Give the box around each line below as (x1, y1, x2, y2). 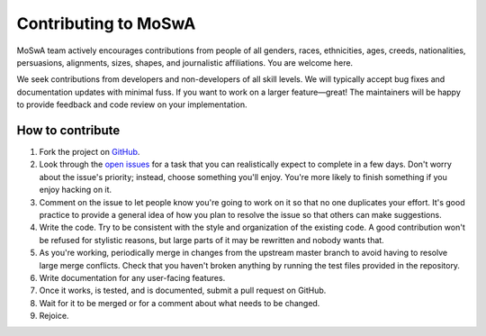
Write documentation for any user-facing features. (39, 272, 226, 283)
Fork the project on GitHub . (39, 147, 140, 158)
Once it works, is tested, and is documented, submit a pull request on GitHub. (39, 285, 327, 296)
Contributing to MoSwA (16, 14, 196, 33)
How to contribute (16, 123, 121, 138)
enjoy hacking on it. (39, 185, 112, 195)
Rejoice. (39, 311, 69, 322)
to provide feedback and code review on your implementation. (16, 99, 247, 110)
